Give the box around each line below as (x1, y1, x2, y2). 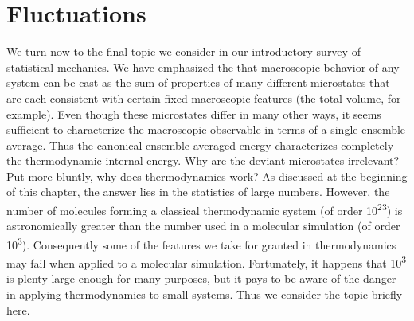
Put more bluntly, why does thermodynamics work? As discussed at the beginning (6, 167, 408, 184)
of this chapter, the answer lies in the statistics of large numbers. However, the (6, 183, 390, 200)
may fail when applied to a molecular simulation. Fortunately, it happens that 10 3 (6, 252, 407, 271)
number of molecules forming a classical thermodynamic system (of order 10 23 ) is (6, 200, 403, 218)
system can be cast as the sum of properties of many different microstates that (6, 74, 390, 91)
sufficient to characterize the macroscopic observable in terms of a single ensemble (6, 121, 406, 138)
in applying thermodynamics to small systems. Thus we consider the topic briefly (6, 286, 403, 302)
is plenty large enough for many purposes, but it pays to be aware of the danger (6, 270, 396, 287)
